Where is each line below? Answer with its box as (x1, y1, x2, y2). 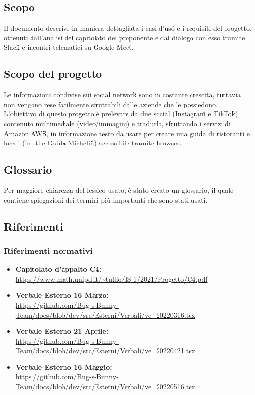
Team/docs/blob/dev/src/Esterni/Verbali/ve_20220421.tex (15, 345, 195, 356)
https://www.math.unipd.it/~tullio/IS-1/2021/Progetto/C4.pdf (15, 273, 208, 284)
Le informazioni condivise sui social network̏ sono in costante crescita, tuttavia (4, 89, 241, 100)
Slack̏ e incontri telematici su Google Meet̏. (4, 42, 134, 52)
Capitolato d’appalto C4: (15, 264, 102, 274)
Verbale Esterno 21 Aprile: (15, 326, 109, 336)
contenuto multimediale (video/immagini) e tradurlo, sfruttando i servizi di (4, 118, 231, 128)
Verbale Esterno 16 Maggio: (15, 361, 112, 372)
